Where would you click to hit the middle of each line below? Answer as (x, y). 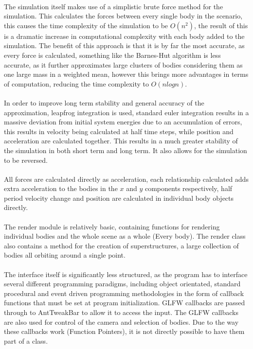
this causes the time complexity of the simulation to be (86, 25)
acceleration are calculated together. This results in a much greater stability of (121, 141)
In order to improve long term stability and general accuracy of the (104, 102)
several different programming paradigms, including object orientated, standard (122, 284)
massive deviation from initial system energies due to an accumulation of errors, (123, 122)
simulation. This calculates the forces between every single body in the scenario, (123, 16)
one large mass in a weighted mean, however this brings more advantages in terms (126, 74)
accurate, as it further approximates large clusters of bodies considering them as (123, 64)
